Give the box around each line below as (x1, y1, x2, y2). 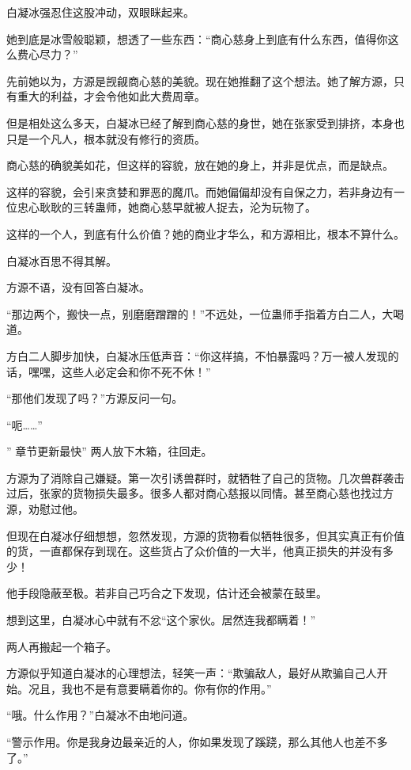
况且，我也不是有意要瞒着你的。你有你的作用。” (28, 680, 272, 696)
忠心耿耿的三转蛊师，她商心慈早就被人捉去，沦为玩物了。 (17, 199, 316, 215)
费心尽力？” (17, 46, 78, 63)
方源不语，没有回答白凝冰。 (6, 279, 150, 295)
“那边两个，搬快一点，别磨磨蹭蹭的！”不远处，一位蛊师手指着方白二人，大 (6, 305, 394, 322)
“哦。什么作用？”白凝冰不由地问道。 (6, 707, 194, 723)
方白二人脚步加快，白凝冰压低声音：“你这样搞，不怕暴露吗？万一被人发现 (6, 347, 388, 364)
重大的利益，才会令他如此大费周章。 (17, 88, 205, 105)
